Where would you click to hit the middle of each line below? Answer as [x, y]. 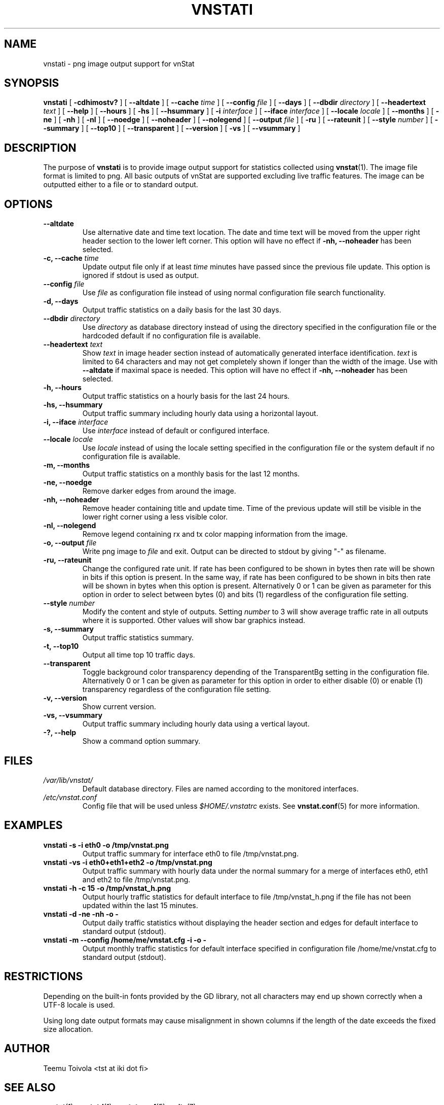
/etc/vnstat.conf [70, 797]
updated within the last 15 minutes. [140, 905]
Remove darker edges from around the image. [159, 491]
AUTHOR [27, 1049]
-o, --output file [70, 543]
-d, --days [61, 301]
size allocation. [68, 1029]
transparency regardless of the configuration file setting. [177, 689]
